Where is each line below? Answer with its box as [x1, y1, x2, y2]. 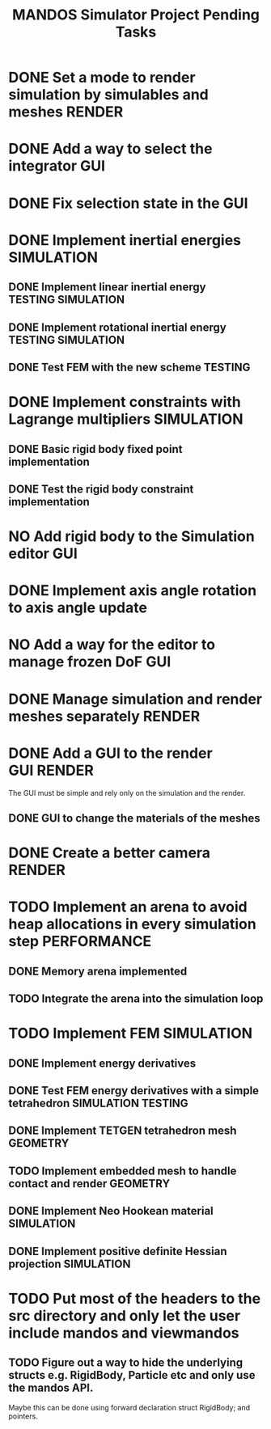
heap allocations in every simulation [8, 915, 256, 933]
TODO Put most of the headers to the [8, 1289, 261, 1308]
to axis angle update [8, 598, 148, 617]
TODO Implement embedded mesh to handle [8, 1164, 237, 1177]
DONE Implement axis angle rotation [8, 581, 257, 600]
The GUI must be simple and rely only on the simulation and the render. [8, 788, 246, 797]
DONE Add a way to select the [8, 140, 213, 159]
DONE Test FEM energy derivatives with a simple [8, 1084, 260, 1097]
